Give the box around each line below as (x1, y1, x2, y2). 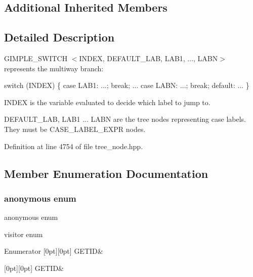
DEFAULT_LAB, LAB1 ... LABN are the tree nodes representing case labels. (4, 114, 246, 124)
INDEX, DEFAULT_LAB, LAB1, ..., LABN (79, 53, 218, 63)
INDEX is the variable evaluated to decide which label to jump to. (4, 97, 210, 107)
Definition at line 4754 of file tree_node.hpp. (4, 141, 143, 151)
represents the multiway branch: (4, 63, 104, 73)
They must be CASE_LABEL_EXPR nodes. (4, 123, 146, 134)
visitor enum (4, 228, 43, 239)
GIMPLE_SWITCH (4, 53, 68, 63)
